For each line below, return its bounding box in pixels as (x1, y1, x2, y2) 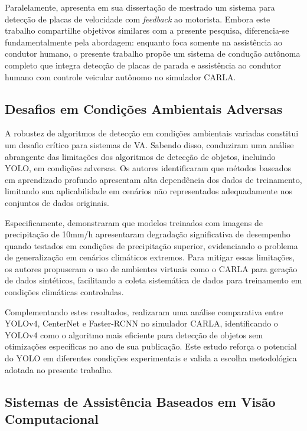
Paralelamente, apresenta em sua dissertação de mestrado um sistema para (5, 1, 275, 13)
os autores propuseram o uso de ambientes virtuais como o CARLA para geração (5, 262, 298, 275)
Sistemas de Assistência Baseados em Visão (5, 392, 276, 410)
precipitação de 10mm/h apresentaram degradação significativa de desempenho (5, 228, 290, 240)
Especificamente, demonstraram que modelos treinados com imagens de (5, 216, 263, 228)
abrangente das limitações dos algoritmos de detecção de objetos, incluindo (5, 150, 276, 162)
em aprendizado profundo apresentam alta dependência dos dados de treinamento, (5, 173, 302, 185)
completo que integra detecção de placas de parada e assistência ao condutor (5, 58, 282, 71)
